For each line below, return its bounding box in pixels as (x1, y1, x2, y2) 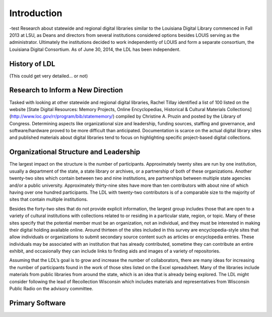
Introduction (9, 8, 62, 19)
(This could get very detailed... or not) (9, 73, 88, 79)
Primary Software (9, 298, 66, 307)
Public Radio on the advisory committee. (9, 286, 93, 292)
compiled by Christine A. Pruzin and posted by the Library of (115, 114, 241, 120)
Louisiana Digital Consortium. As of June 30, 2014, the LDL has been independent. (9, 46, 181, 52)
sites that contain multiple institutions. (9, 196, 88, 202)
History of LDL (9, 60, 55, 68)
